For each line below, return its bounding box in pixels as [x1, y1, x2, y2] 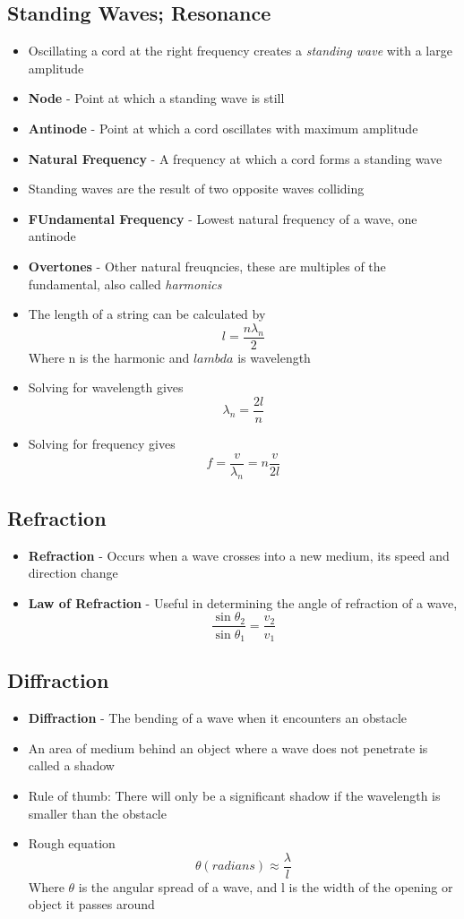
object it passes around [28, 895, 155, 914]
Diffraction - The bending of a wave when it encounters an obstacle [28, 709, 407, 727]
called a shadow [28, 756, 115, 775]
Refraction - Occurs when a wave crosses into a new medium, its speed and [28, 545, 450, 564]
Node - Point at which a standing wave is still [28, 89, 285, 107]
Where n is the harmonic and [28, 348, 190, 366]
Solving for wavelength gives [28, 378, 184, 397]
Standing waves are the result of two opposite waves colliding [28, 179, 365, 198]
